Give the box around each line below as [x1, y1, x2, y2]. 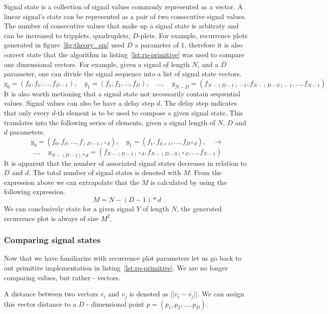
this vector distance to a [4, 298, 76, 309]
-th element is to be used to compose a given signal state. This [55, 107, 243, 117]
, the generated [176, 203, 222, 213]
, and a [197, 59, 219, 69]
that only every [4, 107, 50, 117]
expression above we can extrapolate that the [4, 177, 140, 187]
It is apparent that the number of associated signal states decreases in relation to [4, 157, 247, 168]
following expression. [4, 186, 66, 197]
